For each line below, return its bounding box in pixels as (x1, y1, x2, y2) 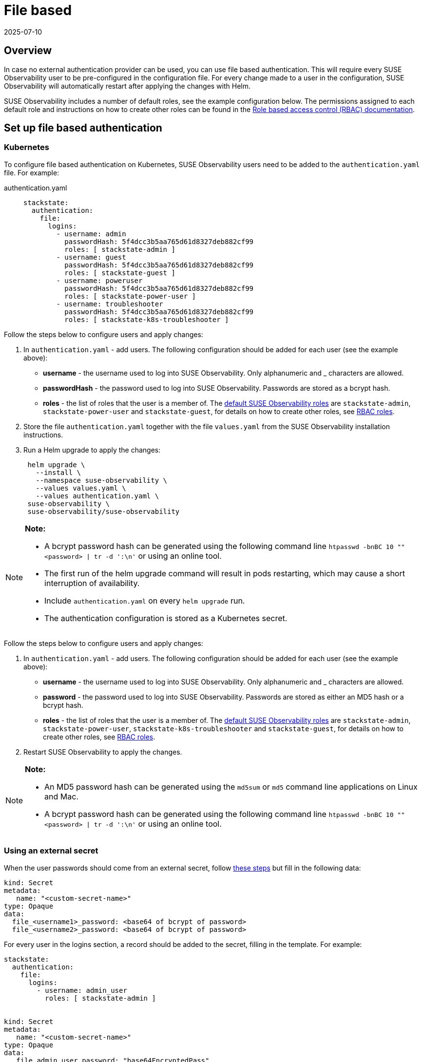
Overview (4, 44, 52, 57)
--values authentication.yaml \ (36, 492, 159, 500)
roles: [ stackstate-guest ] (64, 268, 175, 277)
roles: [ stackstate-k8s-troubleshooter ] (64, 315, 229, 323)
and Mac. (44, 791, 78, 801)
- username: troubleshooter (56, 300, 163, 308)
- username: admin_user (37, 986, 127, 994)
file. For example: (4, 168, 59, 177)
